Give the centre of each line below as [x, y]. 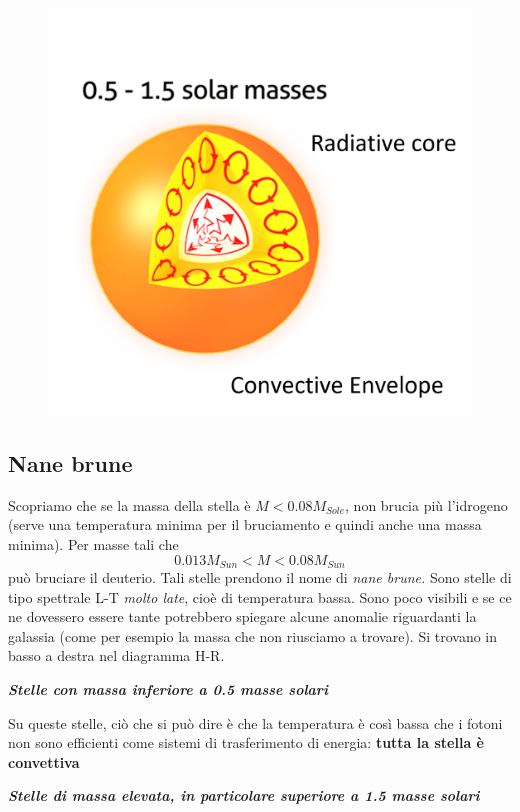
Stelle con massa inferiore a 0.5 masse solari [168, 689]
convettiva [44, 761]
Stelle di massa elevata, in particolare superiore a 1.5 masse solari [244, 795]
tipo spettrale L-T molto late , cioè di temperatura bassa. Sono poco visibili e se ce [260, 596]
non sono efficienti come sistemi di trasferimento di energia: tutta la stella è [246, 742]
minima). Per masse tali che [93, 544]
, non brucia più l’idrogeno [426, 504]
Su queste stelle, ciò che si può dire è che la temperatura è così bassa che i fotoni [255, 722]
